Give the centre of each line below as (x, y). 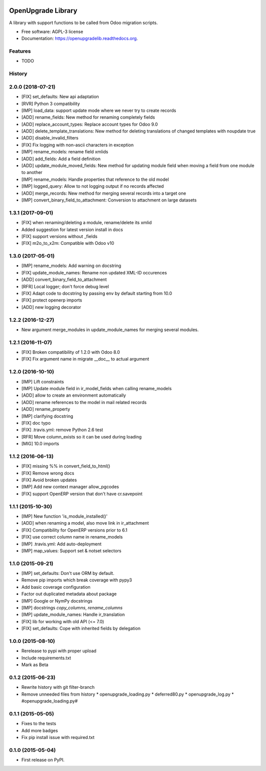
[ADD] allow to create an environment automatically (74, 395)
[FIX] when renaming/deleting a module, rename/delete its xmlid (87, 223)
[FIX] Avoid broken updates (49, 480)
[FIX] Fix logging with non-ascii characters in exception (78, 145)
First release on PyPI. (43, 760)
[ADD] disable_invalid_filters (50, 138)
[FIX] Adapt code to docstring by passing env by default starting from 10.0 (97, 294)
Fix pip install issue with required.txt (58, 737)
